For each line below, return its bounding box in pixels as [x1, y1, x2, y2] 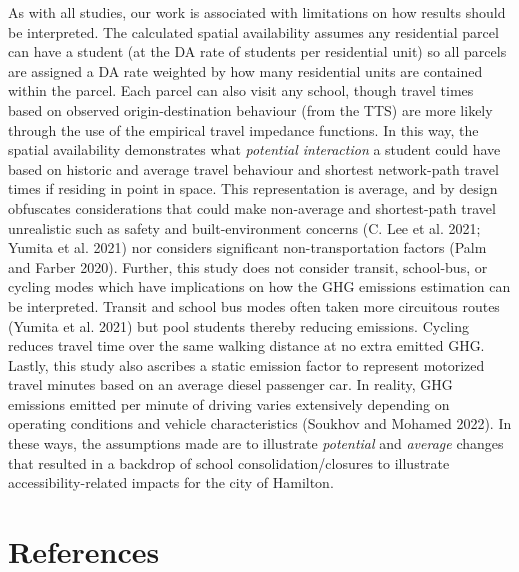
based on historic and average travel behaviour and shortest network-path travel [8, 158, 499, 179]
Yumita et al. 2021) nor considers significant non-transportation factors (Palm [8, 237, 487, 258]
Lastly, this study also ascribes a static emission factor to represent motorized [8, 354, 485, 375]
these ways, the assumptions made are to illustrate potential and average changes [8, 433, 504, 454]
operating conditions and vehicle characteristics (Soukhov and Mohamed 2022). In [8, 413, 512, 434]
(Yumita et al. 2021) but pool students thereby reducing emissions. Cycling [8, 315, 469, 336]
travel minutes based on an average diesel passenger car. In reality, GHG [8, 374, 453, 395]
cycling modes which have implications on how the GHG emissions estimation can [8, 276, 511, 297]
